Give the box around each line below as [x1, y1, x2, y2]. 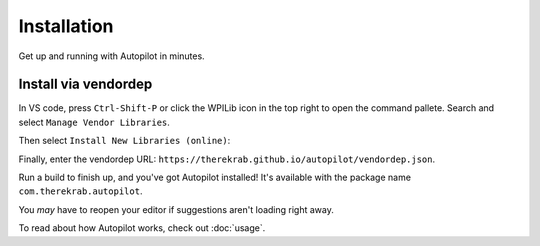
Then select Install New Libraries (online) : [18, 135, 231, 147]
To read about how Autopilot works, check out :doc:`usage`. [18, 222, 266, 234]
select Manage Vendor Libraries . [18, 116, 170, 128]
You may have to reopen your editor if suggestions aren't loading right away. [18, 203, 334, 215]
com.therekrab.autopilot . [18, 185, 143, 197]
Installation [18, 15, 114, 37]
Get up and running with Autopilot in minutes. [18, 50, 205, 62]
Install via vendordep [18, 76, 153, 93]
